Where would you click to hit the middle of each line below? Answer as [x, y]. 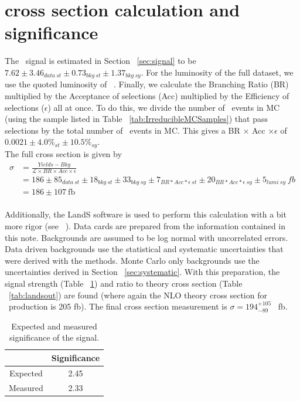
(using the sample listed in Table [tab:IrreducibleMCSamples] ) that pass [136, 119]
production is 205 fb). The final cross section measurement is [118, 306]
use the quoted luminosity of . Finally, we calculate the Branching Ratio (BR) [147, 84]
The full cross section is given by [63, 154]
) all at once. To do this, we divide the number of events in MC [164, 107]
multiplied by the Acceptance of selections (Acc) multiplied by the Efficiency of [147, 95]
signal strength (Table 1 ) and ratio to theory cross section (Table [124, 283]
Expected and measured [54, 326]
